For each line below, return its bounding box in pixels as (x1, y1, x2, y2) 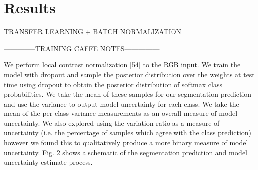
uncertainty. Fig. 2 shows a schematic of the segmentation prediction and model (4, 147, 248, 157)
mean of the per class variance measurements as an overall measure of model (4, 108, 238, 118)
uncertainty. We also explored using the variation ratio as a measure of (4, 117, 220, 128)
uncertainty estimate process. (4, 157, 93, 167)
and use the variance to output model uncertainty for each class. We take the (4, 98, 239, 109)
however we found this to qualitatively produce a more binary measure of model (4, 137, 248, 148)
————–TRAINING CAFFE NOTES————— (4, 43, 160, 53)
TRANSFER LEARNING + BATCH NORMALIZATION (4, 26, 182, 37)
